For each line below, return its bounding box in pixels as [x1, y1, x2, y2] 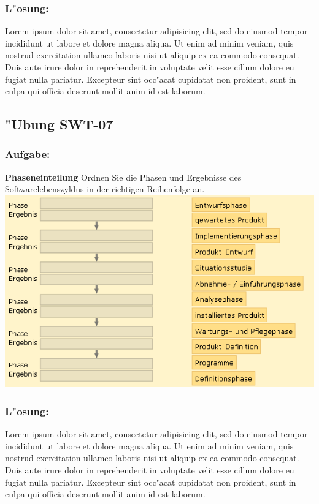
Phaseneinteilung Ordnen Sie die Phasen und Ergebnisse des [5, 170, 242, 183]
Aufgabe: [5, 146, 50, 162]
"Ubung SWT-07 [5, 115, 113, 134]
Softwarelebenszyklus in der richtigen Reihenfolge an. [5, 182, 205, 195]
